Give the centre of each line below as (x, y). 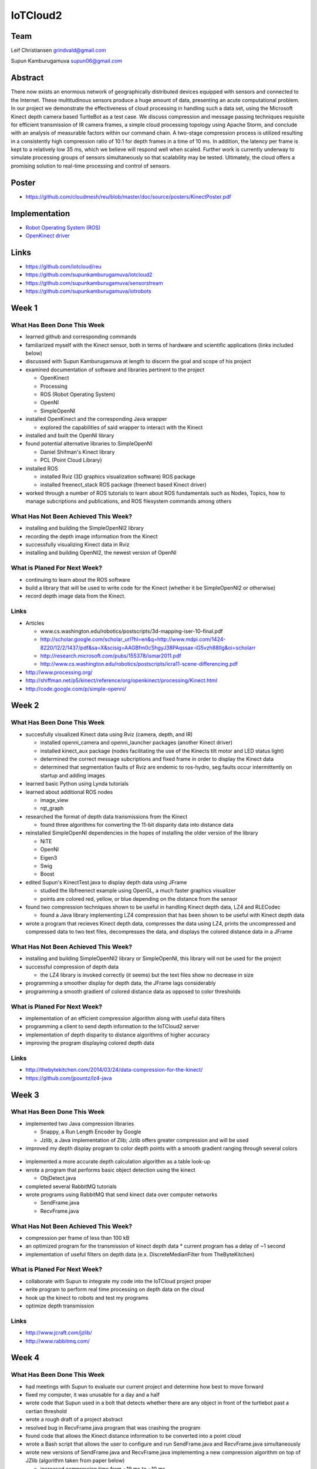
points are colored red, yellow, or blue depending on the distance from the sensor (139, 898)
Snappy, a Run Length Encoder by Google (91, 1132)
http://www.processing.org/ (59, 672)
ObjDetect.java (58, 1178)
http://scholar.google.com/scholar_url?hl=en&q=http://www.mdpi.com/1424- (133, 639)
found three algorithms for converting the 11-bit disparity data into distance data (137, 825)
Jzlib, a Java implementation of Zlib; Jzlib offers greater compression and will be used (144, 1140)
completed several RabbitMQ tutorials (71, 1186)
